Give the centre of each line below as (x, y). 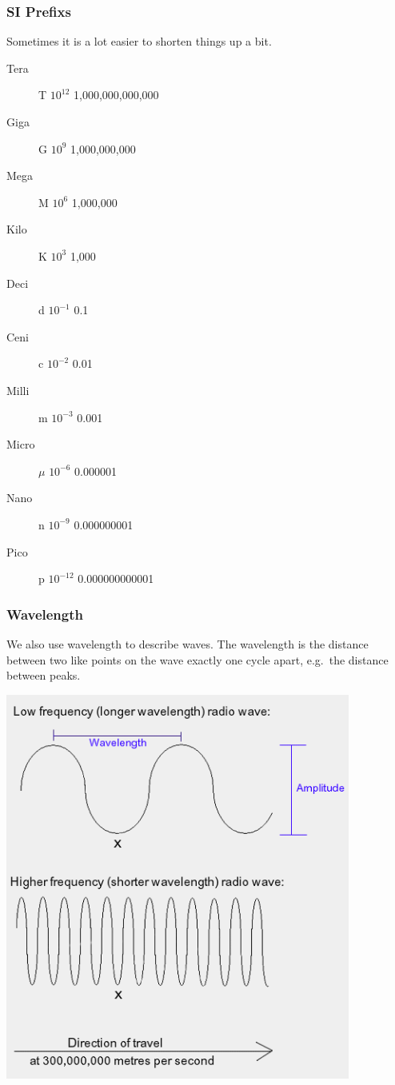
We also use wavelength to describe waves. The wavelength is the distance (188, 643)
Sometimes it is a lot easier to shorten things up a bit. (139, 41)
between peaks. (44, 675)
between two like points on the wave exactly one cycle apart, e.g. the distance (197, 659)
